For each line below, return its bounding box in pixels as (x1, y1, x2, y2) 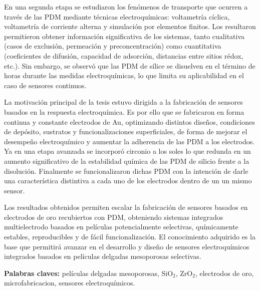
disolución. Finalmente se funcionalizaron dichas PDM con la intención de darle (4, 165, 248, 176)
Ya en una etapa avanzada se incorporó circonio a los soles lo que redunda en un (4, 146, 251, 156)
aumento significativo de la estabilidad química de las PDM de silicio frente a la (4, 155, 249, 166)
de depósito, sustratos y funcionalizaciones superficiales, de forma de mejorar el (4, 126, 247, 137)
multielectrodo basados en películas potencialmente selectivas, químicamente (4, 221, 238, 232)
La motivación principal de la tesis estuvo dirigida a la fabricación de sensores (4, 97, 243, 107)
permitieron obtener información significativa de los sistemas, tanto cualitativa (4, 31, 245, 41)
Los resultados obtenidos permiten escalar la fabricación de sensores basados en (4, 202, 248, 212)
